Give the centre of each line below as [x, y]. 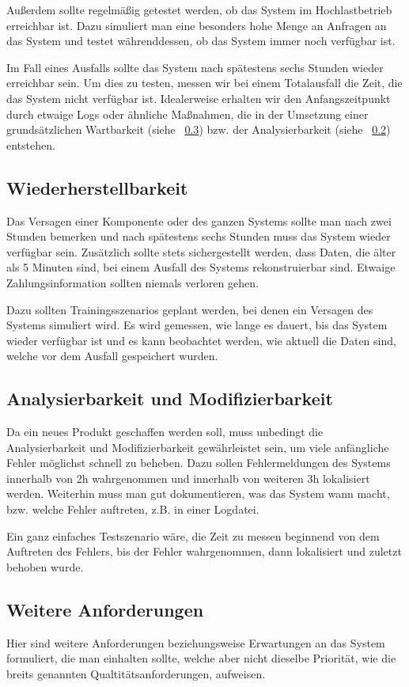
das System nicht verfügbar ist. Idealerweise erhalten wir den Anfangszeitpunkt [199, 98]
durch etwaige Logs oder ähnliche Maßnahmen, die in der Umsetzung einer [187, 114]
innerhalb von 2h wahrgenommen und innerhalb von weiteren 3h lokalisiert [188, 478]
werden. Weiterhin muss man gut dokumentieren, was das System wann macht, [198, 493]
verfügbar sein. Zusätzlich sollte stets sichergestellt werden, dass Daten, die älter [201, 251]
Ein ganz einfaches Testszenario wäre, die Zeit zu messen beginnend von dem [193, 535]
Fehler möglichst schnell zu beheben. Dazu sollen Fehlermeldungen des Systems [199, 463]
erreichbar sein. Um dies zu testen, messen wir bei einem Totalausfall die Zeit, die [204, 83]
